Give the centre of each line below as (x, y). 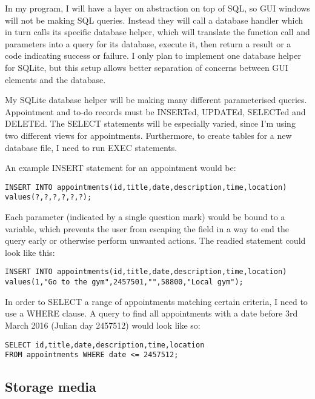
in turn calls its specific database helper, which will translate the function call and (157, 32)
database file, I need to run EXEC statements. (91, 147)
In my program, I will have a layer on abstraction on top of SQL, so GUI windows (157, 8)
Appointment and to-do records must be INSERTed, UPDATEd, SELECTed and (155, 111)
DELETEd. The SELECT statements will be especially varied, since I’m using (150, 123)
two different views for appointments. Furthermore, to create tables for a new (148, 135)
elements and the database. (55, 79)
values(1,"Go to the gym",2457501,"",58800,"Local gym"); (124, 282)
